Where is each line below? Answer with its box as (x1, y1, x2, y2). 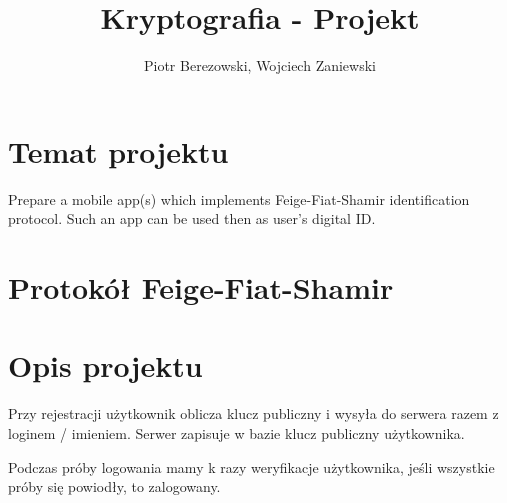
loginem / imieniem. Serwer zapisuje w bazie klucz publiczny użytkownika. (8, 422, 465, 443)
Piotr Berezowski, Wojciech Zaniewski (144, 55, 376, 76)
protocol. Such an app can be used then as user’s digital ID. (8, 208, 376, 229)
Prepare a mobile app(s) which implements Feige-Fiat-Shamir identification (8, 188, 470, 209)
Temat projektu (8, 130, 229, 171)
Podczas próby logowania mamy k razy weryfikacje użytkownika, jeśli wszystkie (8, 456, 495, 477)
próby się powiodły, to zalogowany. (8, 476, 221, 497)
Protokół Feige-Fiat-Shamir (8, 267, 394, 308)
